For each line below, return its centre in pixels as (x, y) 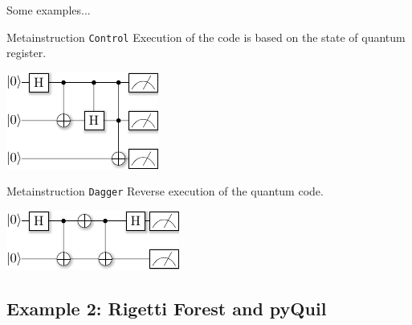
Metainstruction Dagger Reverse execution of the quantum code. (165, 191)
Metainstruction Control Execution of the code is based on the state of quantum (206, 37)
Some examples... (49, 10)
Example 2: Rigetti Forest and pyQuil (167, 309)
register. (27, 53)
